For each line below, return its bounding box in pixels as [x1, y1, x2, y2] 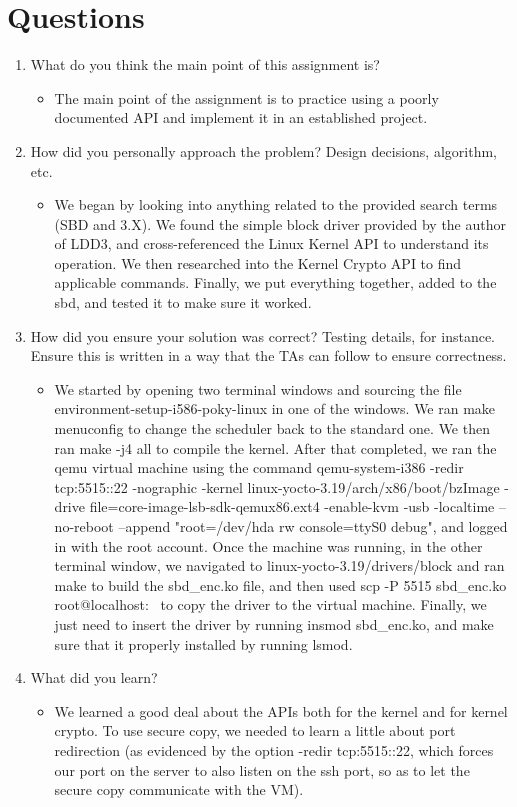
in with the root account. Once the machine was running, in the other [54, 535, 483, 556]
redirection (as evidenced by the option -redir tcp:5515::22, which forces [54, 739, 494, 760]
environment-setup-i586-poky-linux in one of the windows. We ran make [54, 398, 496, 419]
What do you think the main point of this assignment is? [30, 54, 380, 75]
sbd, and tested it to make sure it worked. [54, 292, 312, 313]
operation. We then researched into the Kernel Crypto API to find [54, 252, 462, 273]
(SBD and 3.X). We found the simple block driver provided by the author [54, 213, 506, 234]
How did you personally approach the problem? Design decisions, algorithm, [30, 140, 497, 161]
